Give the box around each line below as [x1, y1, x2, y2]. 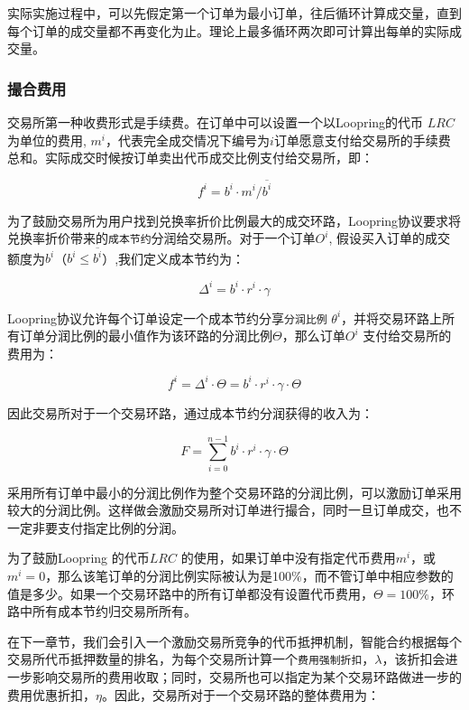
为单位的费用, [7, 130, 87, 149]
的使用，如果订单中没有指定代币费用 [180, 548, 396, 567]
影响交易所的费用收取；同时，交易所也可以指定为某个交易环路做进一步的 [32, 668, 462, 687]
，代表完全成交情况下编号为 [106, 130, 271, 149]
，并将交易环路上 [341, 308, 443, 327]
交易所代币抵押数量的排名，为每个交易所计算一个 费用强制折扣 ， [7, 649, 375, 668]
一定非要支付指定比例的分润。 [7, 518, 184, 537]
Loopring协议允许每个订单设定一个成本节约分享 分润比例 [7, 308, 327, 327]
